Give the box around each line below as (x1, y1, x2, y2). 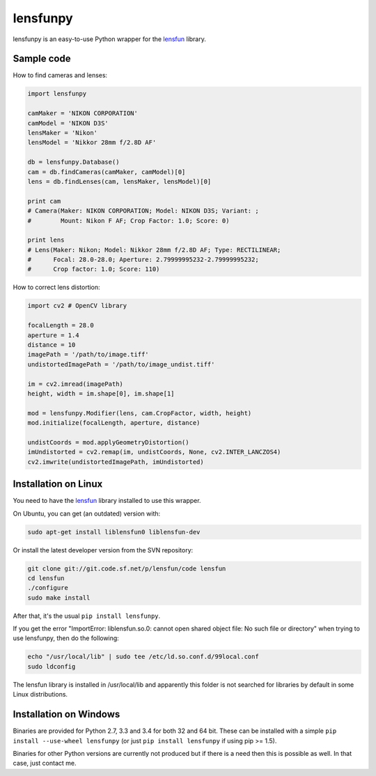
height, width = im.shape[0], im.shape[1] (27, 389, 175, 397)
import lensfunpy (27, 90, 87, 98)
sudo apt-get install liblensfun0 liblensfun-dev (27, 528, 201, 536)
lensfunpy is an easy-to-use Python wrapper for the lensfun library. (13, 35, 207, 43)
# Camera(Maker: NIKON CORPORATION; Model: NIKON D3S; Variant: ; (27, 207, 259, 215)
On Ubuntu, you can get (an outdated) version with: (13, 509, 161, 518)
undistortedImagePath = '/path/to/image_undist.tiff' (27, 360, 215, 368)
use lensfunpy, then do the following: (13, 634, 120, 642)
